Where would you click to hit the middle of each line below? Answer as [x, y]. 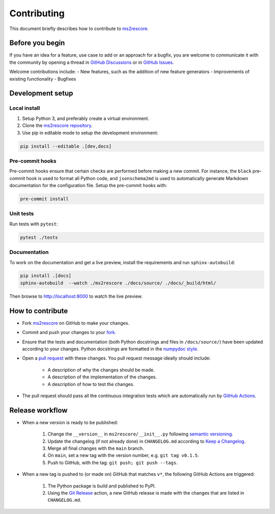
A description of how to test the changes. [91, 384]
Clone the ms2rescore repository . [57, 125]
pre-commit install [44, 199]
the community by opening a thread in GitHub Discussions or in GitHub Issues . [92, 62]
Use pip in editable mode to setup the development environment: [90, 133]
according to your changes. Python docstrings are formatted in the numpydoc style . [110, 349]
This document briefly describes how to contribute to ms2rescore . [79, 29]
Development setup [41, 94]
